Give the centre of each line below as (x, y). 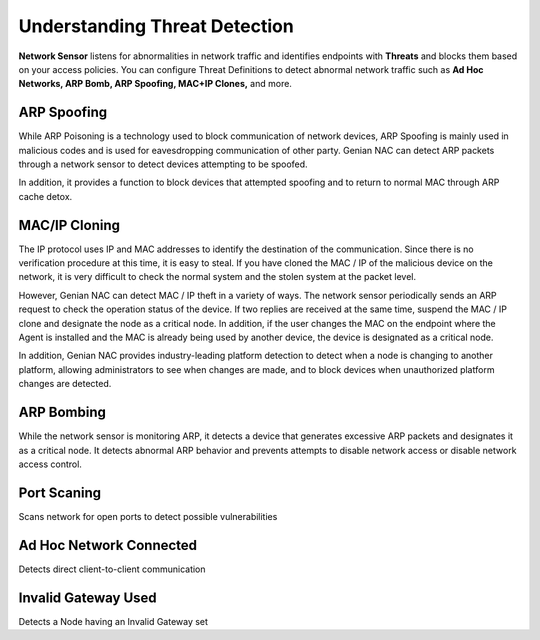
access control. (50, 464)
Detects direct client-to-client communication (112, 569)
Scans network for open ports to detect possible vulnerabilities (148, 516)
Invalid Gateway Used (87, 597)
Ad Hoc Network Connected (108, 545)
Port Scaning (60, 492)
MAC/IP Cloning (69, 225)
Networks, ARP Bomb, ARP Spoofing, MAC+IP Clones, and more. (155, 84)
